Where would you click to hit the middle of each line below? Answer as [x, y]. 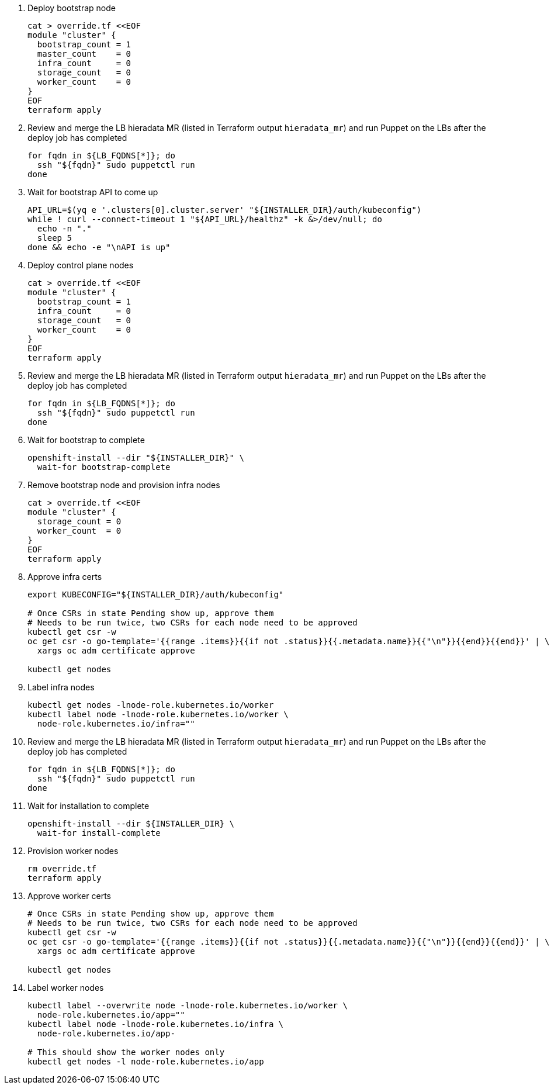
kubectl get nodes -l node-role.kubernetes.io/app [146, 1062]
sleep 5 [54, 238]
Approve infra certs [65, 577]
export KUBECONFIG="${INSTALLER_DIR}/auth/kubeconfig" [156, 594]
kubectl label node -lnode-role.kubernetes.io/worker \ [158, 714]
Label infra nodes [61, 687]
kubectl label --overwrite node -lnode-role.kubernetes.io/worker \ [188, 1005]
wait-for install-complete [99, 833]
